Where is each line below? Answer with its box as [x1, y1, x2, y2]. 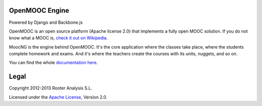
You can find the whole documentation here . [9, 60, 98, 66]
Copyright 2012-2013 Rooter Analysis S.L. [9, 85, 92, 91]
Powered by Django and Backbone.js [9, 19, 83, 25]
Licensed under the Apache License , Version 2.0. [9, 94, 108, 100]
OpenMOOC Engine [9, 6, 69, 15]
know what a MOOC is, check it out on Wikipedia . [9, 35, 108, 41]
